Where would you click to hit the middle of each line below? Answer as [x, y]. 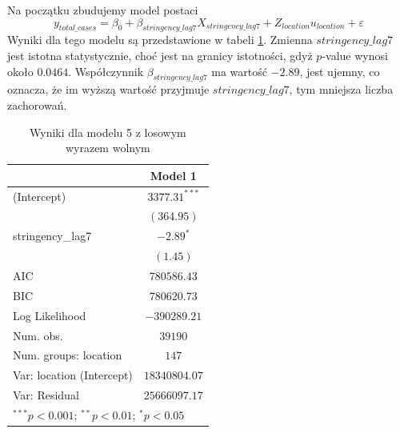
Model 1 [173, 175]
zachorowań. [37, 104]
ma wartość [239, 71]
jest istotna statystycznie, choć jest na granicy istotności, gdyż [160, 55]
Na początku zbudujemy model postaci [103, 10]
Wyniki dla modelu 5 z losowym [108, 132]
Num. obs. [38, 335]
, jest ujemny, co [340, 71]
